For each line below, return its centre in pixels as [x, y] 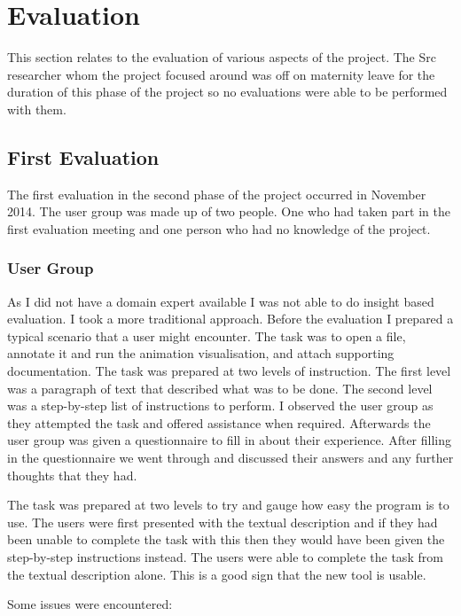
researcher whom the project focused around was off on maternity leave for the [221, 74]
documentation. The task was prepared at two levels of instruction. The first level [229, 371]
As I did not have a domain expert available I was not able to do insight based [221, 301]
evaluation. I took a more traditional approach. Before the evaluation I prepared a [230, 319]
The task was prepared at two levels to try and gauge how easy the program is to [228, 505]
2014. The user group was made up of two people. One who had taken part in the [229, 211]
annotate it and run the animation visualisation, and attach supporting [201, 353]
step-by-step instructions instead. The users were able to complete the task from [225, 557]
